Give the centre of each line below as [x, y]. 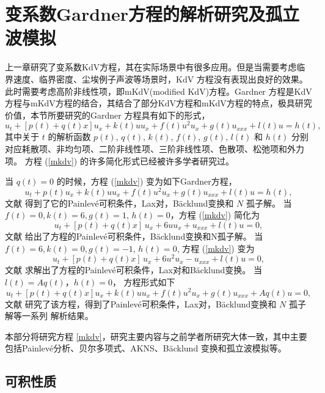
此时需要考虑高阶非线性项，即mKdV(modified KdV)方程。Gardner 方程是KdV [159, 91]
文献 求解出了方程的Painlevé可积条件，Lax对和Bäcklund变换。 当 [133, 270]
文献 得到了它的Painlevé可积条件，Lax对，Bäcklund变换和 [119, 203]
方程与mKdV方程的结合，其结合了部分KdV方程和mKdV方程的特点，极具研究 [159, 103]
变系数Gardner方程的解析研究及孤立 [152, 14]
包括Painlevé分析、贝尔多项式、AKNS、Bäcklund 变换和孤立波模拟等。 [146, 348]
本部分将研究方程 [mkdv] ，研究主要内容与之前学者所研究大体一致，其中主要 [156, 336]
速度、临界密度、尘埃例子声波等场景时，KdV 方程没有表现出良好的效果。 [160, 79]
